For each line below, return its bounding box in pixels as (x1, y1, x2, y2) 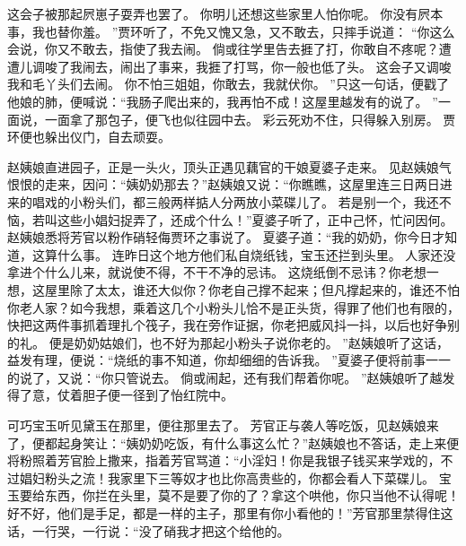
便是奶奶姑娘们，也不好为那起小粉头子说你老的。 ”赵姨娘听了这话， (48, 333, 449, 351)
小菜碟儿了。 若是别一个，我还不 (258, 192, 452, 211)
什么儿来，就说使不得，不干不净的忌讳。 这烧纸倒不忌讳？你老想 (44, 263, 426, 282)
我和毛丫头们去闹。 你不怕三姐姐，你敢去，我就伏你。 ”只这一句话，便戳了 (7, 74, 449, 93)
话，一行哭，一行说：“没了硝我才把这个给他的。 (7, 521, 290, 540)
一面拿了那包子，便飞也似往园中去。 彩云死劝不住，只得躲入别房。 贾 (44, 109, 456, 128)
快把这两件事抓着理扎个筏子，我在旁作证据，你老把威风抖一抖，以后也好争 (7, 316, 447, 334)
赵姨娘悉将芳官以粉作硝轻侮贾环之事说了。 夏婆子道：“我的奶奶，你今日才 (7, 228, 445, 247)
